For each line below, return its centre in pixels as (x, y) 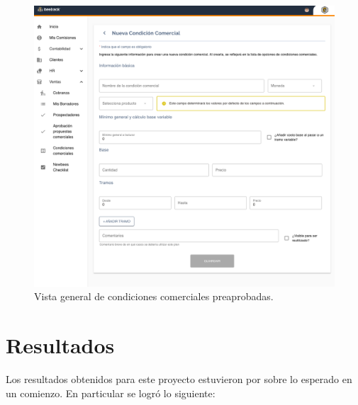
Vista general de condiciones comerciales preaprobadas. (154, 296)
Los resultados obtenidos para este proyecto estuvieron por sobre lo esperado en (179, 378)
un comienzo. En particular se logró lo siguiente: (111, 393)
